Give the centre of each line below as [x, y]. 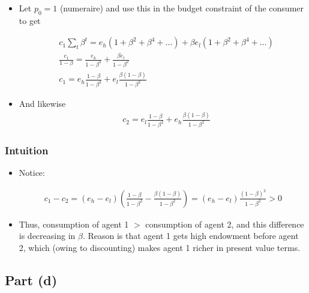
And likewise [42, 104]
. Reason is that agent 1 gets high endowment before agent [190, 236]
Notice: [32, 173]
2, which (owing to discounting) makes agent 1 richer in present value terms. [160, 247]
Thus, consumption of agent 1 [74, 224]
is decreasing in [47, 236]
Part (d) [31, 279]
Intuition [27, 150]
